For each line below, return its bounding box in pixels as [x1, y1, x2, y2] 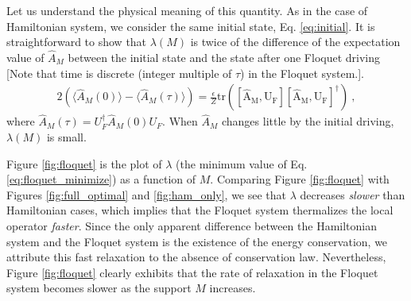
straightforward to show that [6, 33, 147, 50]
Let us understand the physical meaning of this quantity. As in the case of [6, 2, 368, 18]
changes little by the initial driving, [221, 113, 394, 129]
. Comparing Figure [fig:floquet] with [210, 171, 390, 187]
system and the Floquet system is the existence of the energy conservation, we [6, 233, 388, 249]
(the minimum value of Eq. [176, 155, 308, 172]
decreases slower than [300, 186, 405, 203]
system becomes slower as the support [6, 280, 192, 296]
